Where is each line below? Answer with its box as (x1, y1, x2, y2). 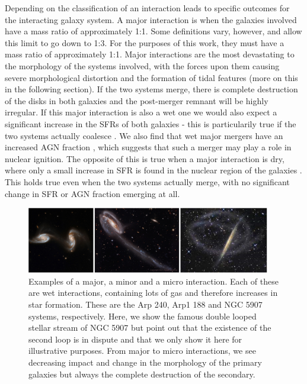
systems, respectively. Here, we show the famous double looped (28, 309, 257, 322)
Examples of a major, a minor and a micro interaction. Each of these (28, 275, 279, 287)
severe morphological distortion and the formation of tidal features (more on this (5, 71, 298, 83)
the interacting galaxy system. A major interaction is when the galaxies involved (5, 13, 297, 25)
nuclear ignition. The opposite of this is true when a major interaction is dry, (5, 152, 284, 164)
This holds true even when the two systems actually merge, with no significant (5, 175, 290, 188)
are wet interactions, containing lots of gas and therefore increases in (28, 286, 278, 299)
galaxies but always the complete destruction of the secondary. (28, 367, 255, 380)
